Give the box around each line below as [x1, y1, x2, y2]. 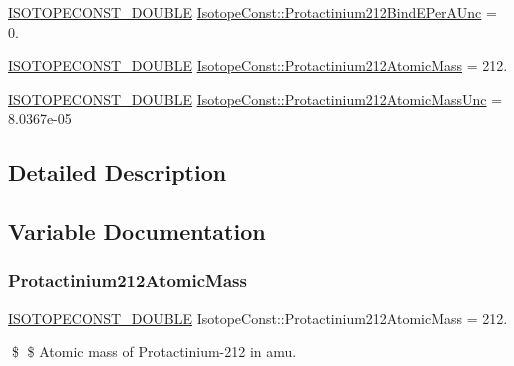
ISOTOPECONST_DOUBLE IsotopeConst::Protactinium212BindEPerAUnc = [8, 2, 497, 22]
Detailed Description [8, 157, 227, 188]
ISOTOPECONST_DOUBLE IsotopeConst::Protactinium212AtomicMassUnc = [8, 88, 503, 109]
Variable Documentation [8, 216, 266, 247]
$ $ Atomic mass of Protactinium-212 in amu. [11, 341, 297, 362]
